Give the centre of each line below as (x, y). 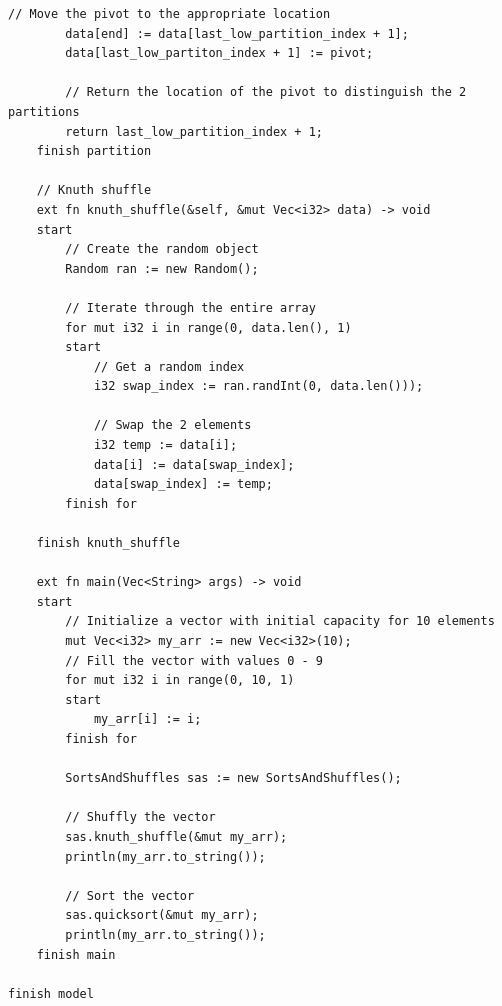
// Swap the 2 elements (172, 425)
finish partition (94, 151)
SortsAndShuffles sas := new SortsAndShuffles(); (233, 778)
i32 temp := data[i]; (165, 445)
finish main (76, 954)
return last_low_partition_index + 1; (194, 131)
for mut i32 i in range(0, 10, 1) (180, 680)
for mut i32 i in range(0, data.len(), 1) (208, 327)
